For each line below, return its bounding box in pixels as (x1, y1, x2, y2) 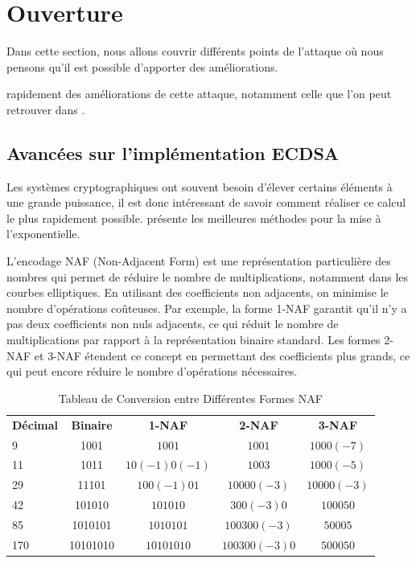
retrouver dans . (6, 101, 85, 117)
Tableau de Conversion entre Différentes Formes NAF (58, 389, 323, 406)
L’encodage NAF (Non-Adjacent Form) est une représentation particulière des (6, 253, 391, 269)
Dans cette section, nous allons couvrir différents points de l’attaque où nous (6, 43, 384, 60)
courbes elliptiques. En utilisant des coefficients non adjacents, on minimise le (6, 284, 389, 301)
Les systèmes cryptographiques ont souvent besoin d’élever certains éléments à (6, 178, 393, 195)
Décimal (12, 416, 59, 433)
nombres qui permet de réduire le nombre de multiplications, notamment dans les (6, 268, 409, 285)
